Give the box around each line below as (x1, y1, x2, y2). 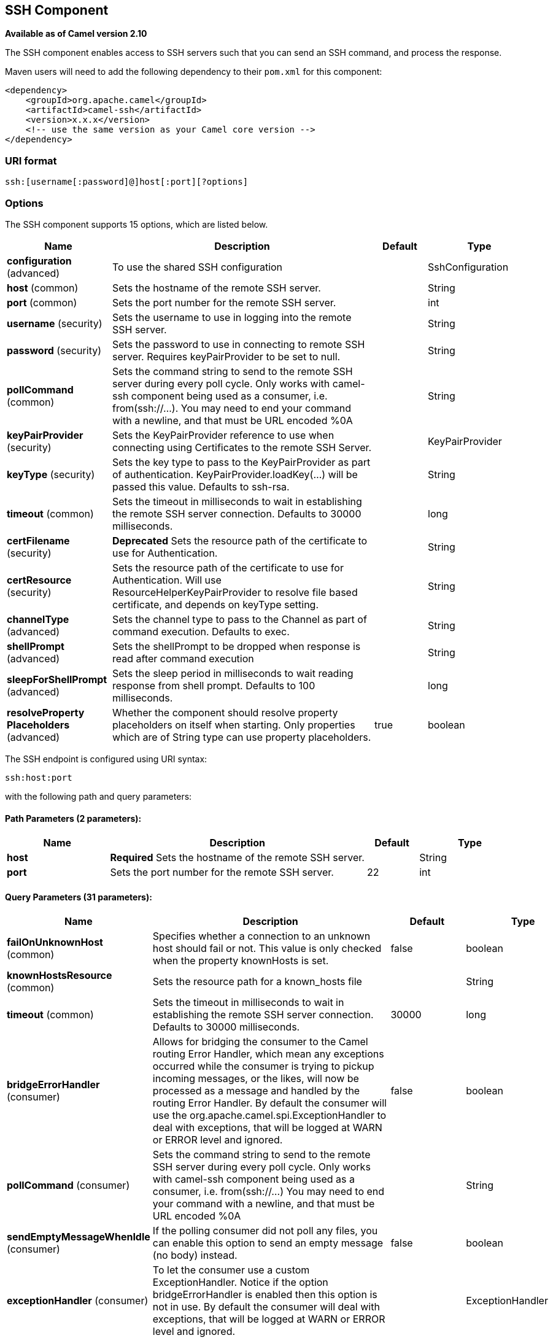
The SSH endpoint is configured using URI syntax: (5, 753, 207, 764)
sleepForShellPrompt (7, 673, 107, 686)
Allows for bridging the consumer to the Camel (152, 1035, 368, 1048)
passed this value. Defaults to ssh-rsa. (112, 480, 290, 493)
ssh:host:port (5, 772, 72, 783)
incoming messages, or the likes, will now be (152, 1072, 359, 1085)
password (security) (7, 344, 101, 357)
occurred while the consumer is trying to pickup (152, 1060, 374, 1073)
